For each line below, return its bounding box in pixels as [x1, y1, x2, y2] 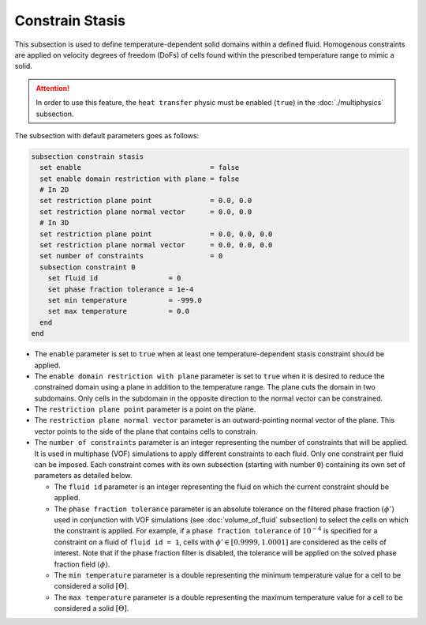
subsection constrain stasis [31, 152, 144, 161]
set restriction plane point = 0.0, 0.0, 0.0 [39, 229, 273, 239]
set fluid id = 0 [47, 273, 181, 283]
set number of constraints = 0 [39, 251, 223, 261]
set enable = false [39, 163, 240, 172]
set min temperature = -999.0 [47, 296, 203, 304]
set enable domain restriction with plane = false [39, 174, 240, 183]
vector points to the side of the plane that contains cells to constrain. [34, 427, 258, 436]
